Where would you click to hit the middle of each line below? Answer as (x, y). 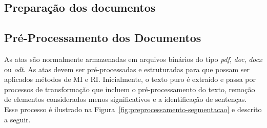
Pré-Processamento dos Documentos (103, 38)
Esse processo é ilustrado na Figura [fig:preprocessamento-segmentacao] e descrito (133, 109)
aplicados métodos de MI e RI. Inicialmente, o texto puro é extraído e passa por (130, 79)
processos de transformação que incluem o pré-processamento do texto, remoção (130, 89)
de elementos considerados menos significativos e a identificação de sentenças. (126, 99)
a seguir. (17, 119)
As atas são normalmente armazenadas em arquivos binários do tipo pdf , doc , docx (133, 59)
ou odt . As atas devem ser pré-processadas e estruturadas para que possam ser (127, 69)
